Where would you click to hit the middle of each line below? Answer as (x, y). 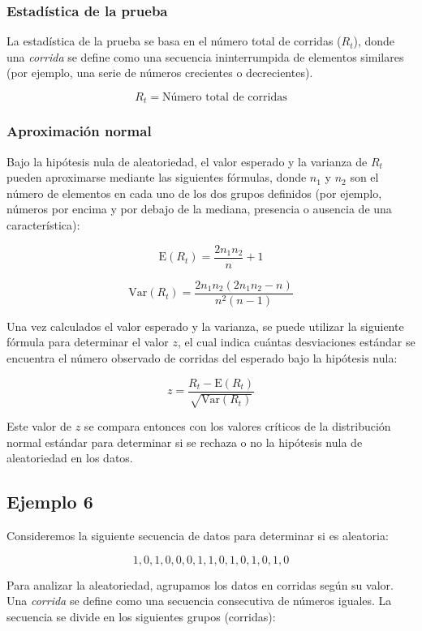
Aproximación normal (79, 131)
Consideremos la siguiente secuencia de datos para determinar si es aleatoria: (198, 535)
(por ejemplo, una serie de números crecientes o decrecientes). (160, 73)
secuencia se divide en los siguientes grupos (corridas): (141, 616)
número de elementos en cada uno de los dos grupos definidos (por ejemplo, (194, 193)
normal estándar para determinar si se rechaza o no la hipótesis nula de (185, 442)
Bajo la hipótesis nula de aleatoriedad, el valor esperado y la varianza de (187, 161)
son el (364, 177)
